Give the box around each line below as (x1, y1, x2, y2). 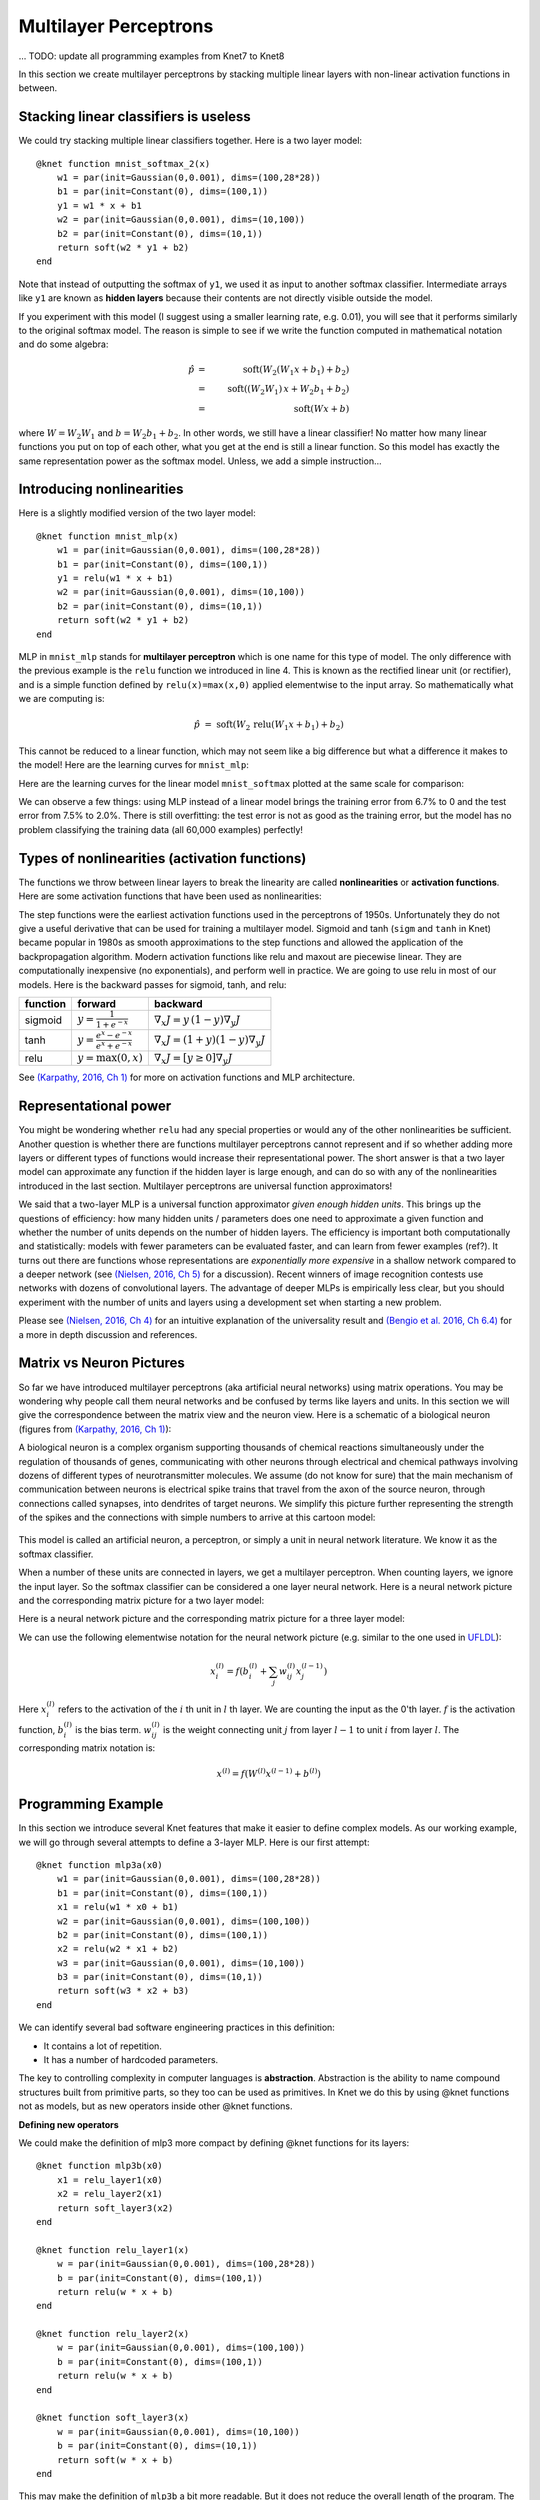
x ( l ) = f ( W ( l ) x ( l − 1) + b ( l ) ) (216, 1766, 322, 1780)
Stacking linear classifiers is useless (18, 108, 252, 125)
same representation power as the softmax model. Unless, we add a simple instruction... (18, 455, 382, 467)
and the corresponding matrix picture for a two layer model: (18, 1595, 265, 1607)
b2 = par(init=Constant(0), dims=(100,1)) (56, 1929, 269, 1940)
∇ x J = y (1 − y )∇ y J (153, 1013, 241, 1028)
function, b (18, 1724, 65, 1736)
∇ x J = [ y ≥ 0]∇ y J (153, 1051, 233, 1067)
